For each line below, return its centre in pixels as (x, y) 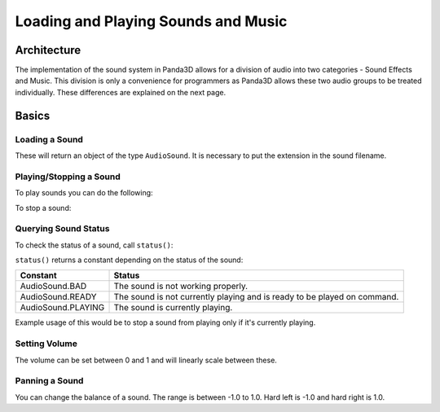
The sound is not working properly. (181, 287)
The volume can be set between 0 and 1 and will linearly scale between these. (146, 360)
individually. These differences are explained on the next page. (121, 92)
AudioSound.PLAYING (62, 308)
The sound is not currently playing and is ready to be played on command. (256, 297)
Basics (33, 115)
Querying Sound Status (62, 229)
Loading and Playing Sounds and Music (151, 21)
